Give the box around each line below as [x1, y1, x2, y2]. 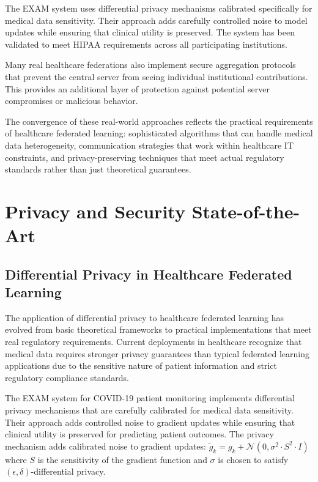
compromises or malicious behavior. [5, 94, 138, 107]
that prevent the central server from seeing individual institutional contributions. [5, 70, 308, 83]
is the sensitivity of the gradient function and [37, 453, 207, 465]
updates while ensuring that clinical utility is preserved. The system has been [5, 26, 295, 39]
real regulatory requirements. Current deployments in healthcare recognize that [5, 335, 302, 348]
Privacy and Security [5, 198, 185, 223]
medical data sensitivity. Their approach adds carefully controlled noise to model [5, 13, 308, 26]
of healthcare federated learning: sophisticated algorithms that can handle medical [5, 127, 313, 139]
